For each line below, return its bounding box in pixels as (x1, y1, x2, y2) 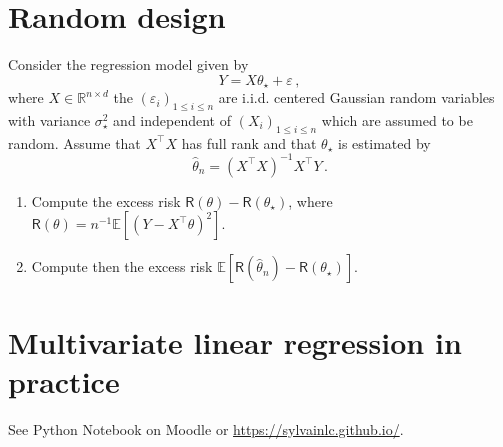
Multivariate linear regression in (8, 321, 462, 362)
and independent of (113, 109, 231, 130)
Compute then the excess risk (31, 256, 213, 277)
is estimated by (338, 132, 431, 153)
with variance (8, 109, 91, 130)
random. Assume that (8, 132, 141, 153)
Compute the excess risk (31, 190, 181, 211)
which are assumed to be (321, 109, 473, 130)
